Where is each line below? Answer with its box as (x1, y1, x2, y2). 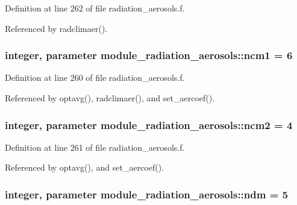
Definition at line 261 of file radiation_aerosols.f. (5, 140, 185, 153)
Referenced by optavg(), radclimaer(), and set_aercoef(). (5, 92, 215, 104)
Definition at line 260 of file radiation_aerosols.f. (5, 71, 185, 84)
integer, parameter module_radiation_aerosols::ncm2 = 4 (5, 117, 293, 132)
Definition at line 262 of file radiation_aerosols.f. (5, 2, 185, 14)
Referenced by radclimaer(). (5, 22, 108, 34)
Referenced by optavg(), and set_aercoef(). (5, 161, 164, 174)
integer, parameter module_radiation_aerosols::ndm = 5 (5, 186, 288, 201)
